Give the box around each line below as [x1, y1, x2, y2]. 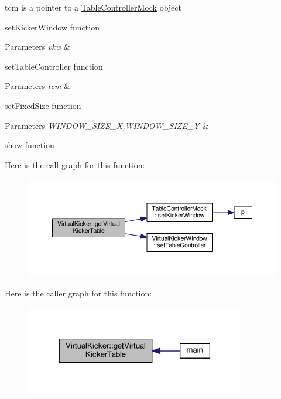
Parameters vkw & [5, 40, 70, 53]
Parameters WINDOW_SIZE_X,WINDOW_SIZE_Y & [5, 119, 209, 131]
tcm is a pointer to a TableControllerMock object [5, 1, 181, 13]
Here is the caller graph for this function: [5, 287, 152, 299]
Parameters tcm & [5, 80, 70, 92]
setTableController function [5, 60, 103, 72]
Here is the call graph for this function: [5, 158, 145, 170]
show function [5, 139, 54, 151]
